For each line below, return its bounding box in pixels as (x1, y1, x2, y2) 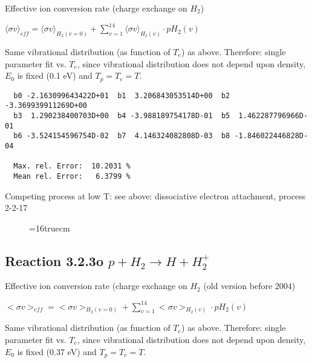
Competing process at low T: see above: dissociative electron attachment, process (5, 189, 306, 202)
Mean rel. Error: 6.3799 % (13, 172, 131, 181)
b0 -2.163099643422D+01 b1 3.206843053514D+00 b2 (13, 91, 230, 100)
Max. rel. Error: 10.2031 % (13, 162, 131, 171)
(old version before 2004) (203, 279, 296, 292)
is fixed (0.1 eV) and (17, 69, 93, 82)
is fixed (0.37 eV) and (17, 345, 97, 358)
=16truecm (29, 221, 70, 234)
